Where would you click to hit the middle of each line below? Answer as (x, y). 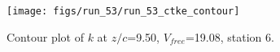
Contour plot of (45, 36)
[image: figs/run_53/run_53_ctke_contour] (123, 11)
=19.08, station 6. (230, 36)
